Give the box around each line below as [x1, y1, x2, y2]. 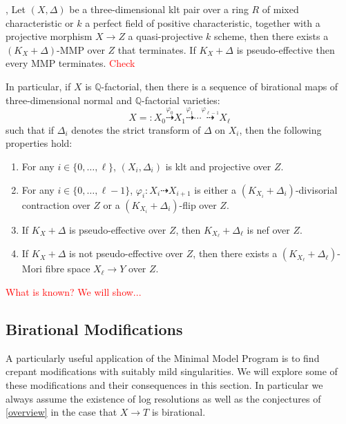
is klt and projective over [165, 159, 271, 173]
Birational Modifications [6, 319, 183, 339]
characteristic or [6, 15, 74, 30]
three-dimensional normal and [6, 92, 132, 107]
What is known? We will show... [6, 285, 142, 299]
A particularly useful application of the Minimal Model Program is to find [6, 350, 320, 365]
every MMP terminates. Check [6, 56, 135, 70]
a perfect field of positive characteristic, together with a [85, 15, 320, 30]
